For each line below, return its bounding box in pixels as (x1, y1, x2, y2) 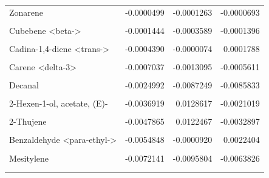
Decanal (9, 79, 39, 91)
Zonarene (9, 5, 44, 18)
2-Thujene (9, 115, 47, 128)
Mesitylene (9, 151, 49, 164)
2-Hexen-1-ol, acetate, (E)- (9, 97, 108, 110)
